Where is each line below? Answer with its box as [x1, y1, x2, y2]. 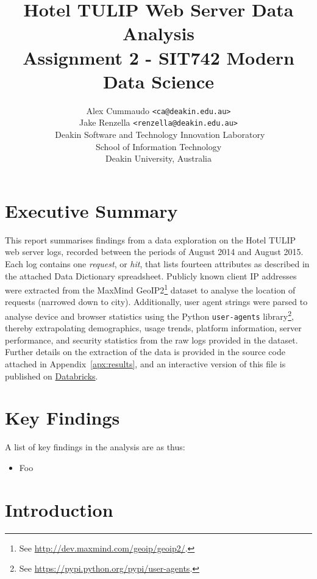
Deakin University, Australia [105, 152, 212, 165]
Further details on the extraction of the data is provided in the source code [5, 345, 285, 358]
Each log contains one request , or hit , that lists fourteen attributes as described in [5, 257, 310, 270]
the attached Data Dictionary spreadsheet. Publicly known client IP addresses [5, 269, 297, 282]
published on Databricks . [5, 369, 98, 382]
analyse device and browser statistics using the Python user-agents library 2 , [5, 307, 294, 322]
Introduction [5, 497, 113, 522]
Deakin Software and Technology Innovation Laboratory [55, 128, 265, 140]
